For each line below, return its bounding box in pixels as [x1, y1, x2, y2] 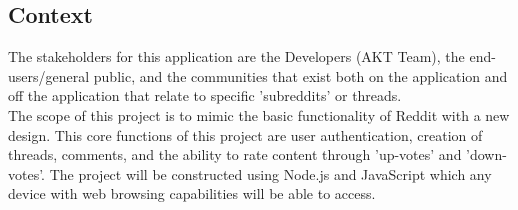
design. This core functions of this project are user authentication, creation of [8, 124, 483, 145]
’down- [466, 144, 507, 165]
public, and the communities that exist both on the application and [93, 65, 508, 86]
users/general [8, 65, 90, 86]
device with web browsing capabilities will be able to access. [8, 183, 376, 204]
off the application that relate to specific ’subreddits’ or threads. [8, 85, 402, 106]
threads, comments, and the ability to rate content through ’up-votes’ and [8, 144, 462, 165]
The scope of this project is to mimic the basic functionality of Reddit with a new [8, 104, 510, 125]
